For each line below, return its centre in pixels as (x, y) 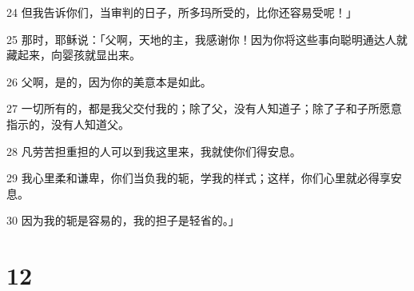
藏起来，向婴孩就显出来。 (74, 55)
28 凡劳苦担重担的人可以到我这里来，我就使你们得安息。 (154, 151)
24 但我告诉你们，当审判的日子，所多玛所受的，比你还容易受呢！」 (182, 12)
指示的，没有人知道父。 (68, 124)
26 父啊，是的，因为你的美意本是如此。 (109, 81)
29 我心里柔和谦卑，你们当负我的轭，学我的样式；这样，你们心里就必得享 (199, 178)
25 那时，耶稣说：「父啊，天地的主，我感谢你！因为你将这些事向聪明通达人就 (207, 39)
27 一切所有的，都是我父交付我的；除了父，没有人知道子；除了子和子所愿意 (204, 108)
